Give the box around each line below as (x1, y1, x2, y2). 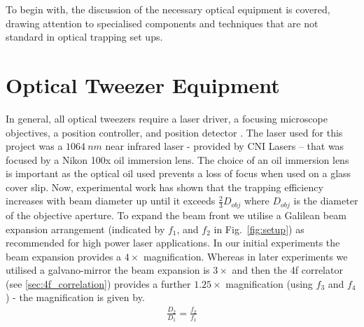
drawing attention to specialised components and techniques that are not (6, 15, 318, 30)
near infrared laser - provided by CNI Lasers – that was (105, 139, 344, 153)
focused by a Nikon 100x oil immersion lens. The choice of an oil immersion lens (6, 152, 349, 167)
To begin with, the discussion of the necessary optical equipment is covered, (6, 2, 330, 16)
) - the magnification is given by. (6, 290, 145, 305)
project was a (6, 139, 63, 153)
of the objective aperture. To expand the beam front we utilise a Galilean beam (6, 207, 346, 222)
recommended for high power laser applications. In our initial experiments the (6, 235, 340, 250)
